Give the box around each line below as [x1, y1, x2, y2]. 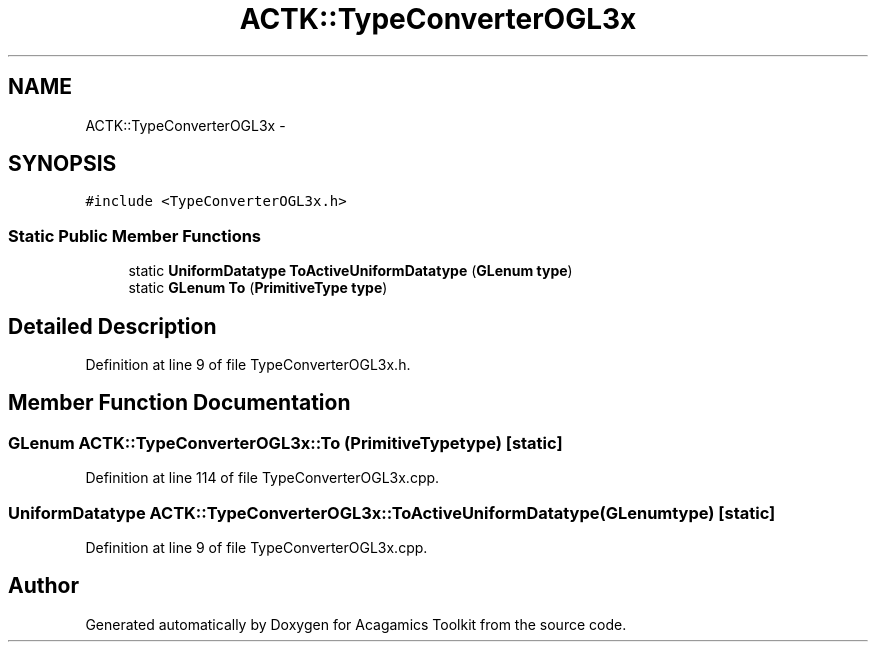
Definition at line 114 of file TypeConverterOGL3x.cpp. [85, 469, 440, 487]
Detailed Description [8, 313, 217, 339]
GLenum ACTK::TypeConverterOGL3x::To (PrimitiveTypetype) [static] [8, 432, 563, 453]
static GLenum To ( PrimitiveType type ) [128, 279, 388, 297]
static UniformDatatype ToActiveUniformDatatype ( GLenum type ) [128, 262, 573, 280]
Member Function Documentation [8, 390, 351, 416]
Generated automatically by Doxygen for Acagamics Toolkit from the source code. [85, 615, 627, 633]
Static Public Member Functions [8, 225, 262, 246]
